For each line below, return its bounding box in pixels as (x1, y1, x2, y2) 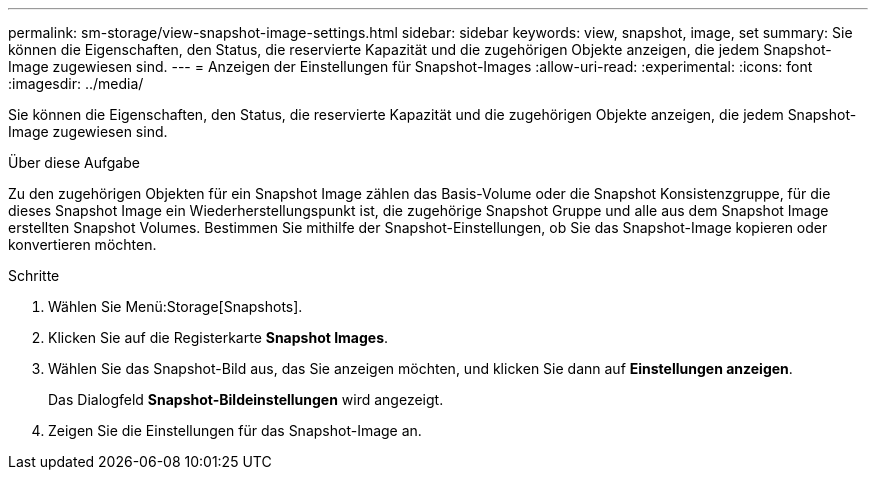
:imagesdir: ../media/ (8, 75, 144, 92)
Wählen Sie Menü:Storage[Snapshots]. (48, 298, 303, 315)
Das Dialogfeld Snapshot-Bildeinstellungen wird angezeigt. (48, 391, 444, 408)
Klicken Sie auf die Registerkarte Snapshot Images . (48, 329, 389, 346)
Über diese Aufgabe (8, 154, 140, 171)
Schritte (8, 267, 60, 284)
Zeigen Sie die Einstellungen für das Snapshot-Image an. (48, 422, 422, 439)
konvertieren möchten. (8, 236, 157, 253)
